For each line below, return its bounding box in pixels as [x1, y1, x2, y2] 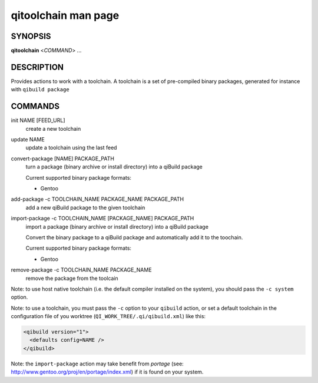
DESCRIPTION [11, 62, 64, 72]
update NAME [11, 136, 45, 143]
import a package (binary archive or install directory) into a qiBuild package [25, 223, 209, 230]
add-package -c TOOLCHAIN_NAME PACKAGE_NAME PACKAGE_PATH [11, 196, 184, 203]
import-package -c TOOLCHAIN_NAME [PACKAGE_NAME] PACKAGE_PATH [11, 215, 194, 222]
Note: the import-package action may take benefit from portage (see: [11, 360, 184, 367]
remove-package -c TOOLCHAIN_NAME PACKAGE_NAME [11, 266, 153, 273]
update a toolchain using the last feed [25, 144, 117, 151]
